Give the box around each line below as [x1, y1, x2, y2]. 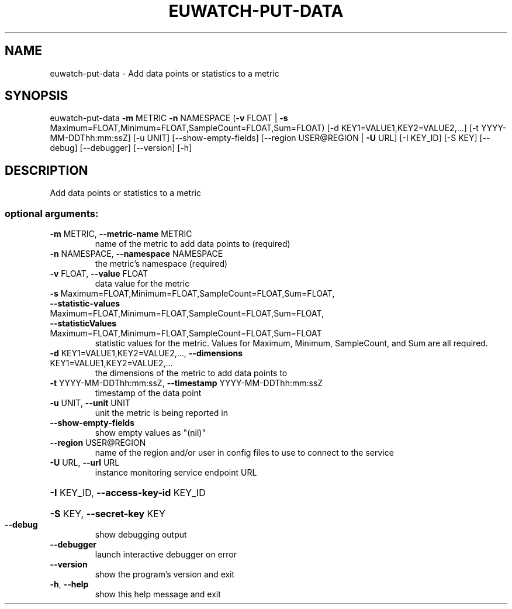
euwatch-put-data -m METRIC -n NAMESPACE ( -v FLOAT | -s [50, 113, 288, 123]
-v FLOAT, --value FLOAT [50, 269, 148, 279]
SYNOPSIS [5, 88, 68, 104]
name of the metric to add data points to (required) [95, 239, 290, 249]
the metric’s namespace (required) [95, 259, 228, 269]
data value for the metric [95, 278, 190, 289]
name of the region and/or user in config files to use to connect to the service [95, 448, 394, 458]
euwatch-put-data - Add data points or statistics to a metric [50, 68, 279, 78]
